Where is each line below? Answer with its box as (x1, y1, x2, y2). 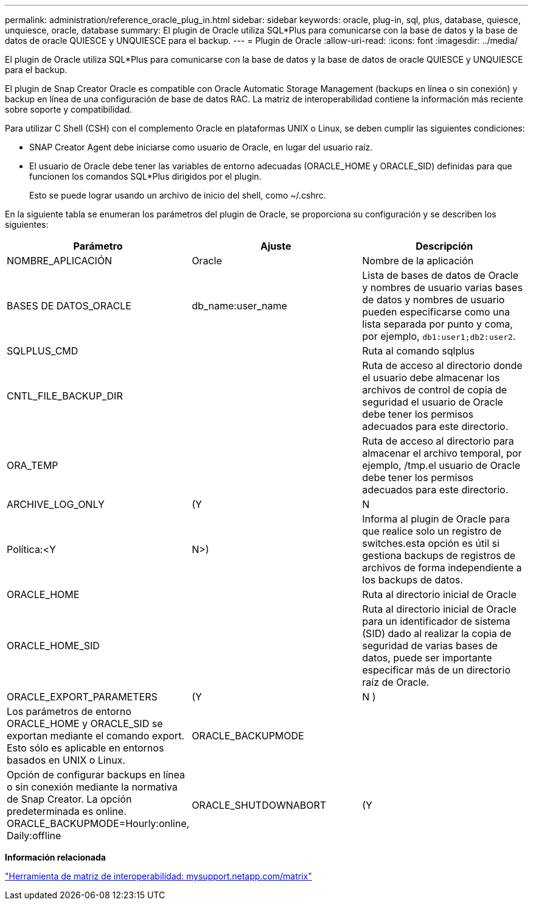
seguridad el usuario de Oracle (362, 396, 503, 408)
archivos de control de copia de (362, 384, 507, 396)
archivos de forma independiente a (362, 562, 522, 574)
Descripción (416, 240, 473, 252)
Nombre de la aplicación (362, 255, 474, 267)
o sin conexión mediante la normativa (7, 781, 178, 793)
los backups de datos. (362, 574, 463, 586)
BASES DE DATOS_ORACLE (7, 300, 131, 312)
